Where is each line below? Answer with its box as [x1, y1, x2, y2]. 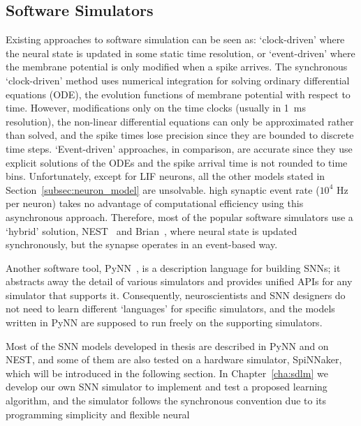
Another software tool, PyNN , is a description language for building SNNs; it [6, 260, 341, 275]
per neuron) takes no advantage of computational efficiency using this [6, 196, 304, 211]
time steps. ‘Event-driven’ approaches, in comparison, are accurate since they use [6, 141, 353, 155]
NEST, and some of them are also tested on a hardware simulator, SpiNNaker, [6, 352, 342, 367]
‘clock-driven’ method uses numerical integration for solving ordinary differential [6, 73, 350, 87]
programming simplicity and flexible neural [6, 406, 190, 421]
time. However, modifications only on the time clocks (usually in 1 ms [6, 100, 307, 115]
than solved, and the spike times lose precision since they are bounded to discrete [6, 128, 354, 142]
